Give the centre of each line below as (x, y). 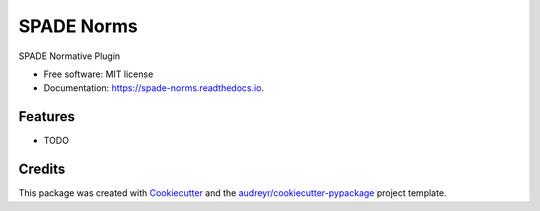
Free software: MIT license (98, 74)
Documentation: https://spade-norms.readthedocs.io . (154, 88)
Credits (42, 169)
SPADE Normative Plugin (69, 56)
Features (46, 116)
